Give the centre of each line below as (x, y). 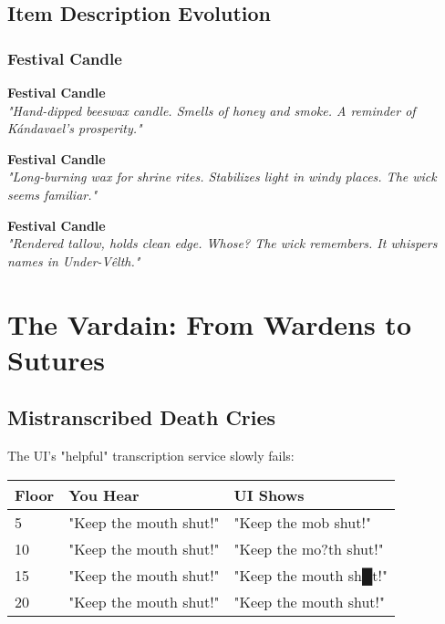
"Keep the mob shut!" (302, 522)
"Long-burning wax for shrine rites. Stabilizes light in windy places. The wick (222, 177)
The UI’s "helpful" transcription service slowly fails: (151, 456)
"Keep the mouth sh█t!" (310, 575)
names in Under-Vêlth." (74, 260)
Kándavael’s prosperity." (75, 128)
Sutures (56, 359)
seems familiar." (52, 194)
